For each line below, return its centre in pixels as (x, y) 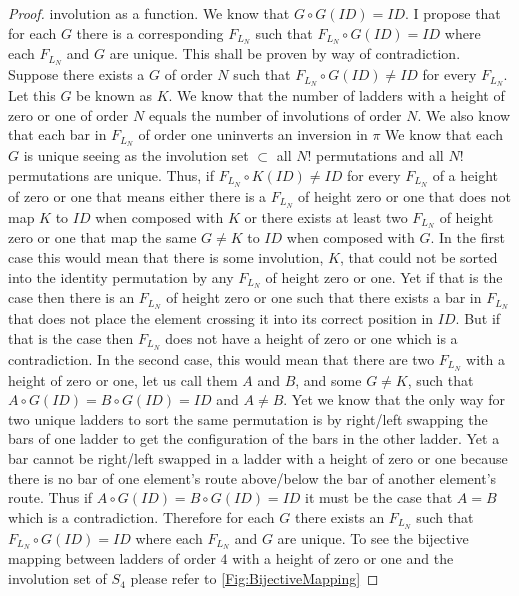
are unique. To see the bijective (373, 537)
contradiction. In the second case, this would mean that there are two (221, 358)
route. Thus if (50, 497)
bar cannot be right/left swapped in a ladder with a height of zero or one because (258, 457)
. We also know (464, 114)
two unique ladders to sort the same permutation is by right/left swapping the (248, 418)
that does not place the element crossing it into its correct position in (221, 318)
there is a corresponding (150, 32)
